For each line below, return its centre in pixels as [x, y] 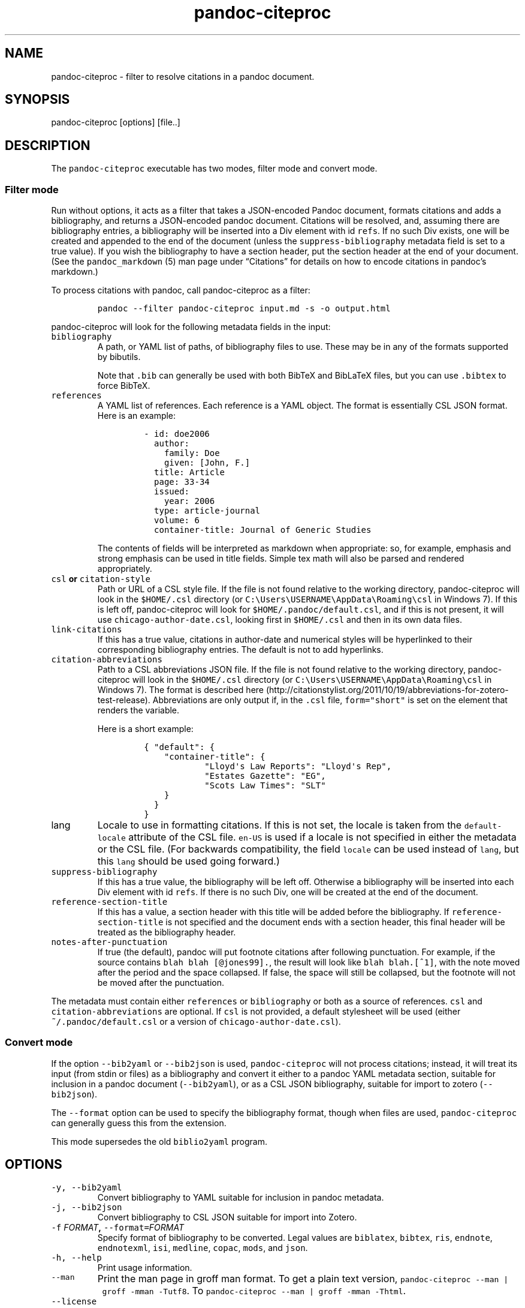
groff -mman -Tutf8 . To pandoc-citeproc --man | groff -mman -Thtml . [254, 1290]
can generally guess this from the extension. [139, 1123]
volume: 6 [177, 520]
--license [74, 1301]
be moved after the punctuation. [161, 983]
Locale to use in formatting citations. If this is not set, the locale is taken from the [280, 825]
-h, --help [76, 1257]
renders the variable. [138, 710]
